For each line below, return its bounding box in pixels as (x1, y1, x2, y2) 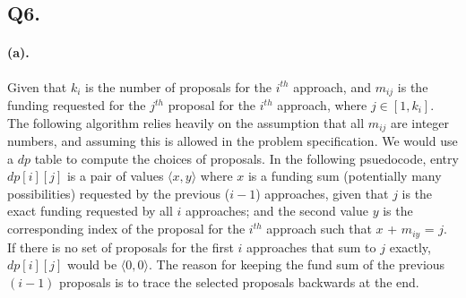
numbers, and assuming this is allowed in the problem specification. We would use (7, 132, 458, 150)
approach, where (277, 96, 367, 115)
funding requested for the (7, 96, 146, 115)
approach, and (293, 77, 371, 96)
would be (66, 255, 117, 274)
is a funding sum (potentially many (247, 166, 442, 185)
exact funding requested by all (7, 201, 173, 220)
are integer (391, 113, 450, 132)
